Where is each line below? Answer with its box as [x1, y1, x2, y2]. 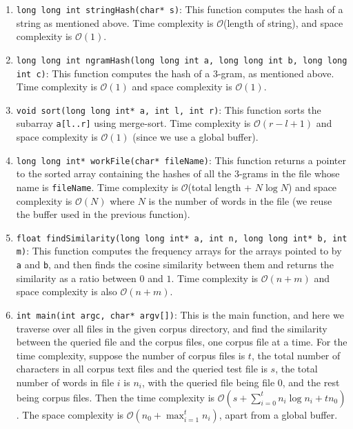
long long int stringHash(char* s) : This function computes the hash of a [16, 2, 343, 16]
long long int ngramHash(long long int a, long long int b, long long [16, 55, 347, 66]
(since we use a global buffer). [132, 130, 259, 144]
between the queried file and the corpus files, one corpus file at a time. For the [16, 335, 347, 349]
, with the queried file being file [141, 375, 275, 389]
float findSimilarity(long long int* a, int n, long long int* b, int [16, 233, 347, 243]
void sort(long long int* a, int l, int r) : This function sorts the [16, 102, 321, 117]
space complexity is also [16, 284, 117, 299]
